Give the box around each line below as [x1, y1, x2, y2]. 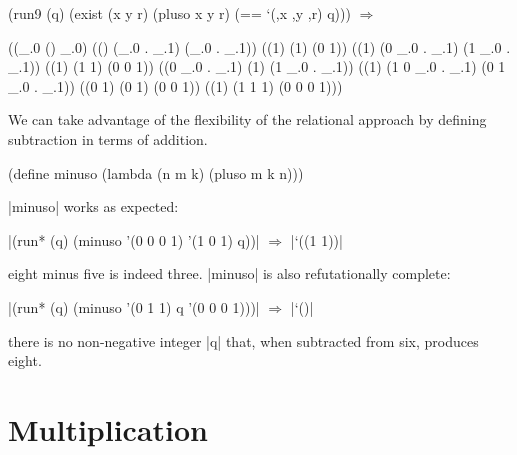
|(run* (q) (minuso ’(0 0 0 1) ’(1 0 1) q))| [8, 229, 260, 250]
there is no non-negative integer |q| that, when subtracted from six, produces [8, 330, 479, 351]
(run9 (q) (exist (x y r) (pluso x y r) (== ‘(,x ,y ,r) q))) [8, 3, 351, 23]
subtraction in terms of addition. [8, 128, 208, 149]
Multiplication [8, 408, 209, 449]
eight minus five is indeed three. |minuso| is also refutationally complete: [8, 263, 451, 284]
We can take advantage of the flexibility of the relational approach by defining [8, 109, 487, 130]
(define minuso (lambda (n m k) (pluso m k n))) [8, 162, 304, 183]
